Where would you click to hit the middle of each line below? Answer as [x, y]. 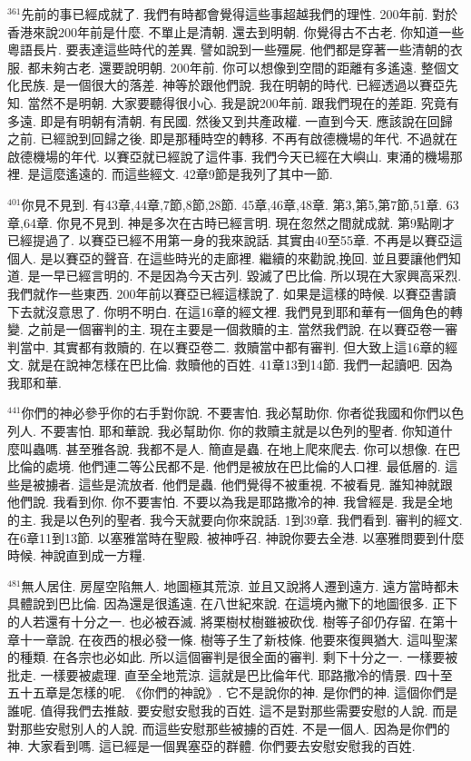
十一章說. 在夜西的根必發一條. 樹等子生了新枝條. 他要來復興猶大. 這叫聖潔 [239, 639]
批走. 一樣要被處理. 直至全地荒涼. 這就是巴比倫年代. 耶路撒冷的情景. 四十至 [230, 674]
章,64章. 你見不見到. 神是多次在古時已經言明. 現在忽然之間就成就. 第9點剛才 [231, 222]
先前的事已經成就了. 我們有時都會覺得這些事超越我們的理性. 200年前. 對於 [240, 14]
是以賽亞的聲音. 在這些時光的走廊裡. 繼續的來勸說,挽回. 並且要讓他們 [245, 257]
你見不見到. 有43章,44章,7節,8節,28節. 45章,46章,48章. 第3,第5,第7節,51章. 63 [240, 204]
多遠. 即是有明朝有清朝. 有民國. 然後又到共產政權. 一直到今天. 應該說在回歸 [230, 120]
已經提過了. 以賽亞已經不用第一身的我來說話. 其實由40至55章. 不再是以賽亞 [229, 240]
